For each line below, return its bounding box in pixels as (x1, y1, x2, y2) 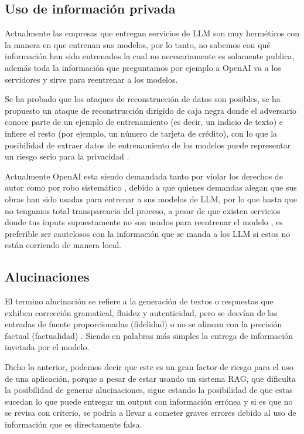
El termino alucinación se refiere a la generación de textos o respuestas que (5, 295, 274, 307)
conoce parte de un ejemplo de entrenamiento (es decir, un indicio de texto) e (5, 116, 283, 128)
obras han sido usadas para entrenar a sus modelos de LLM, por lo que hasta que (5, 192, 297, 205)
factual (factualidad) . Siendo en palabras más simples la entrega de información (5, 329, 293, 341)
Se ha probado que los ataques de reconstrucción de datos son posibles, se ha (5, 93, 281, 105)
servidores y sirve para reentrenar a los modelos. (5, 73, 178, 85)
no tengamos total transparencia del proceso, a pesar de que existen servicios (5, 204, 281, 216)
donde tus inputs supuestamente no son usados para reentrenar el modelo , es (5, 216, 283, 228)
